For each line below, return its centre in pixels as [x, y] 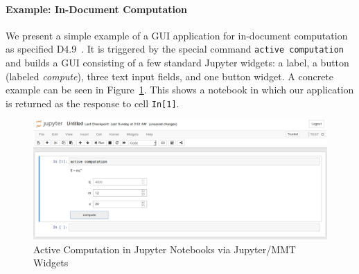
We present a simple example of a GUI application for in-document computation [177, 35]
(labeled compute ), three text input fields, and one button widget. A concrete [170, 76]
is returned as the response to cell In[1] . [93, 103]
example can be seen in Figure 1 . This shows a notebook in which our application [180, 90]
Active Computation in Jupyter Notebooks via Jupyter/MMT [165, 249]
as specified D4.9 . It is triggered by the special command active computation [175, 49]
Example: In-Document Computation [96, 9]
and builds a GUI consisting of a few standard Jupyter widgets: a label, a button [177, 63]
